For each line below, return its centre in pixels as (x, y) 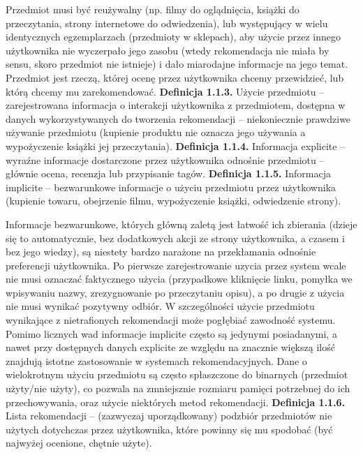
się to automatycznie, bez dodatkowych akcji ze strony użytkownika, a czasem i (175, 238)
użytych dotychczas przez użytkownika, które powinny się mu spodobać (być (169, 429)
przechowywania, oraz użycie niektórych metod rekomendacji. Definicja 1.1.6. (176, 402)
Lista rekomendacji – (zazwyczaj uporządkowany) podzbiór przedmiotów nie (169, 416)
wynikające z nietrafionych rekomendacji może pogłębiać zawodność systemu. (171, 320)
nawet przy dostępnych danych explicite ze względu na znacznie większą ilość (170, 347)
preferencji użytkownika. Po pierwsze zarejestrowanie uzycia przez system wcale (176, 265)
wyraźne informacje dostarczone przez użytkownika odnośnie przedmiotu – (165, 159)
